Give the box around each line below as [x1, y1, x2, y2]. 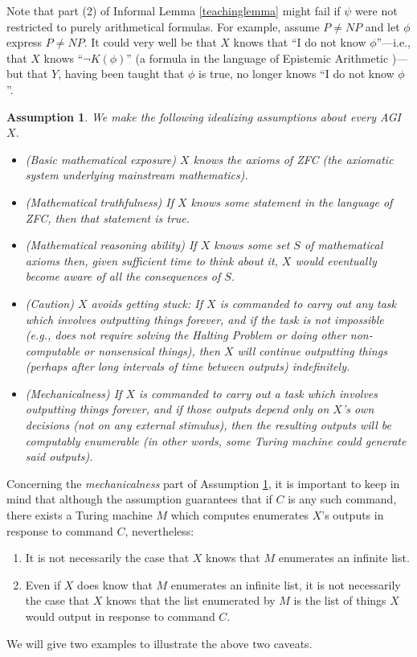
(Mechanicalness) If [25, 384, 122, 401]
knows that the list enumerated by [106, 592, 276, 609]
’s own [341, 400, 374, 417]
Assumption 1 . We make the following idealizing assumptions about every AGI [6, 108, 401, 125]
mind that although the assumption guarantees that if [6, 491, 272, 507]
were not [355, 2, 398, 18]
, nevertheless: [125, 522, 194, 539]
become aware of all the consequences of [25, 268, 221, 285]
